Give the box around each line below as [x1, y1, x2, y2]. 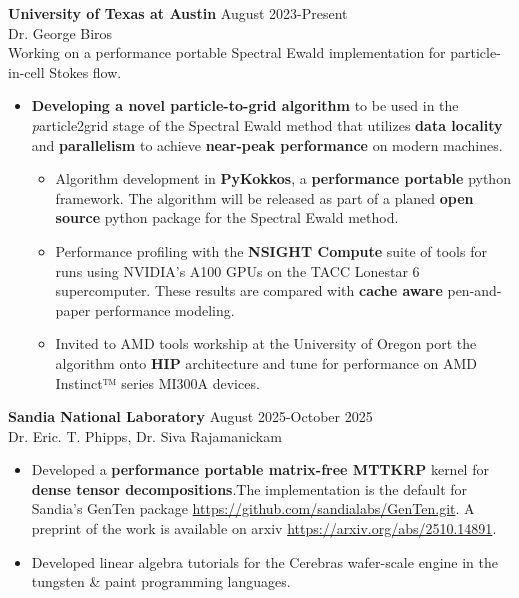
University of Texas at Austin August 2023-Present [8, 3, 348, 23]
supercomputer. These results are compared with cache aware [55, 280, 443, 301]
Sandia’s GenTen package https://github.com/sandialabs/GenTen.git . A [31, 498, 475, 519]
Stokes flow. [49, 61, 122, 82]
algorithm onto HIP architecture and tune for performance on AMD [55, 352, 477, 373]
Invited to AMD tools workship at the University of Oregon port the [55, 333, 477, 354]
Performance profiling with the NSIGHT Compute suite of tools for [55, 240, 487, 261]
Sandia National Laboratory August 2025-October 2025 [8, 406, 373, 427]
